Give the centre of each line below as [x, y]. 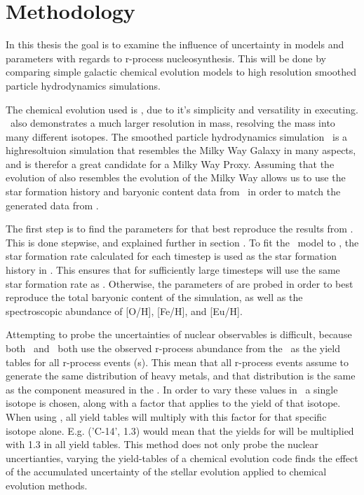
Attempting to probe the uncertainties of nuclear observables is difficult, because [179, 334]
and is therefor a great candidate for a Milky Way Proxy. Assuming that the [170, 163]
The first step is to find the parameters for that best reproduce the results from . [180, 229]
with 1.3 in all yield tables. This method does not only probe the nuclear [162, 444]
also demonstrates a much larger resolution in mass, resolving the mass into [173, 123]
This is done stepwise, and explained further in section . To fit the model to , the [182, 242]
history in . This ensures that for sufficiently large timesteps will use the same [173, 270]
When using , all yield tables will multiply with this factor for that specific [166, 416]
